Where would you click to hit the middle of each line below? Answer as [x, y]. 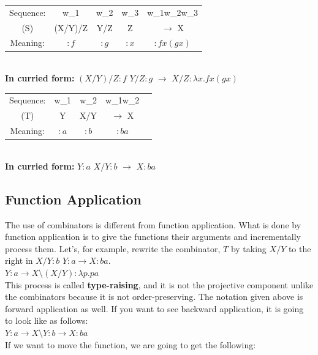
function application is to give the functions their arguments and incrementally [153, 237]
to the [300, 248]
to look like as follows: [47, 320]
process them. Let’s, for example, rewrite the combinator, [113, 248]
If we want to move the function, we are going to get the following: [131, 344]
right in [19, 260]
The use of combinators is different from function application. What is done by [153, 224]
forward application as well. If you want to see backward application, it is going [154, 308]
